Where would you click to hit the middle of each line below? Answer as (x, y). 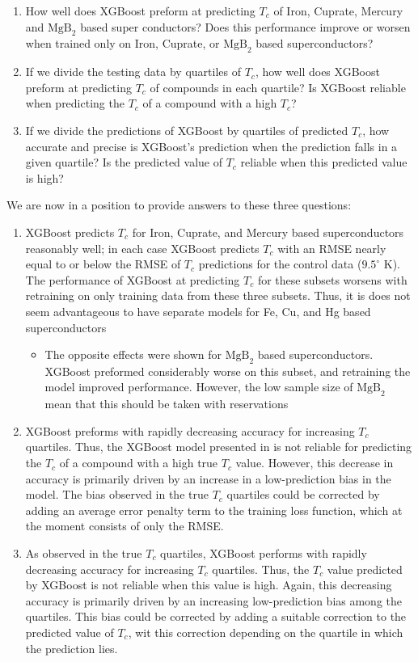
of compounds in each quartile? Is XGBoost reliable (278, 87)
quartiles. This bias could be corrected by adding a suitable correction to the (216, 616)
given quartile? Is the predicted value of (124, 162)
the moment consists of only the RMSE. (125, 526)
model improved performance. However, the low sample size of (199, 387)
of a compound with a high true (139, 463)
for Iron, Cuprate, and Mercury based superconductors (268, 232)
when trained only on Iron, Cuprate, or (122, 43)
